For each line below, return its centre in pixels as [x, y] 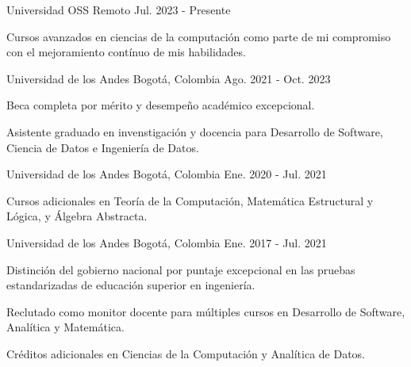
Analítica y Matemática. [65, 327]
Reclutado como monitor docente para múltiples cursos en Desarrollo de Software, [206, 311]
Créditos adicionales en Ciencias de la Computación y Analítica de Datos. [186, 353]
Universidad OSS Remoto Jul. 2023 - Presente [119, 10]
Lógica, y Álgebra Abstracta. [77, 216]
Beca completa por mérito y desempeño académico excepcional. [161, 105]
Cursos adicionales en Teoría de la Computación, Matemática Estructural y [190, 200]
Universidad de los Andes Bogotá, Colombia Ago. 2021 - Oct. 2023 [169, 78]
